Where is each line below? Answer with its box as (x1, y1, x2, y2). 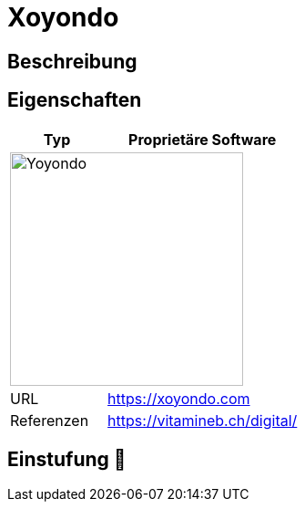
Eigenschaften (7, 88, 142, 112)
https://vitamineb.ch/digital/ (107, 410, 298, 430)
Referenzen (10, 410, 89, 430)
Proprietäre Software (128, 130, 277, 149)
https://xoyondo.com (107, 389, 250, 408)
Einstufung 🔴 (7, 448, 127, 472)
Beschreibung (7, 49, 137, 73)
